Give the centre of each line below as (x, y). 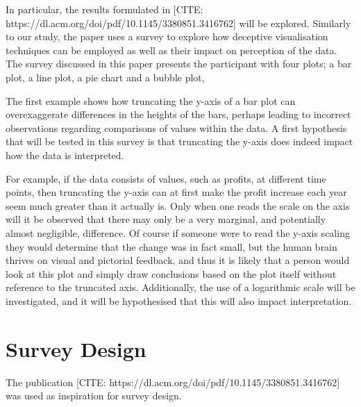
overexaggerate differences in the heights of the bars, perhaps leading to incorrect (178, 114)
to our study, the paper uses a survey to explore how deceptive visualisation (167, 36)
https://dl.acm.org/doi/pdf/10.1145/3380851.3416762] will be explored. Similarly (178, 23)
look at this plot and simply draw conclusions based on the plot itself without (171, 273)
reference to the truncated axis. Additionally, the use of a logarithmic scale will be (180, 287)
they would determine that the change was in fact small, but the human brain (171, 246)
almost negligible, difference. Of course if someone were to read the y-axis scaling (178, 232)
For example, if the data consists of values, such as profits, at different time (166, 178)
